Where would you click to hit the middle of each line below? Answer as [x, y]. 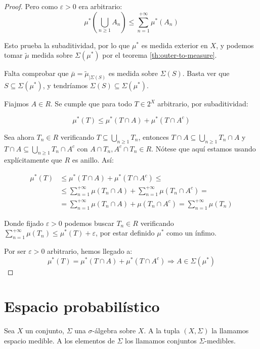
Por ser [15, 251]
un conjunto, [45, 331]
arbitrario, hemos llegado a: [90, 251]
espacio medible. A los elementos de [59, 340]
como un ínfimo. [191, 233]
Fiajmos [16, 104]
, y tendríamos [65, 85]
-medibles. [220, 340]
